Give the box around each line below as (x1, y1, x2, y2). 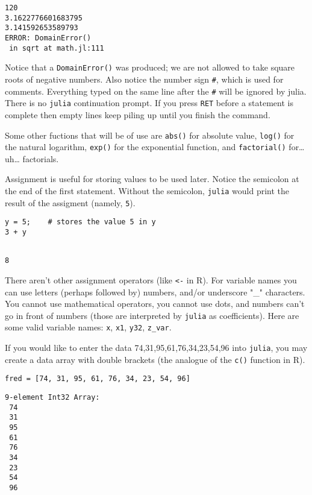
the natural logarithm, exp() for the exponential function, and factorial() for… (5, 140, 305, 153)
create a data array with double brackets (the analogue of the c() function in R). (5, 353, 305, 365)
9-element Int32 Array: (5, 393, 100, 402)
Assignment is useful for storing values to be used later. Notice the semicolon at (5, 172, 299, 185)
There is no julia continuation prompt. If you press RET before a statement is (5, 96, 293, 109)
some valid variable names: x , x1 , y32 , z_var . (5, 321, 172, 333)
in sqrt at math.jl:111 (9, 43, 104, 52)
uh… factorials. (5, 152, 59, 165)
